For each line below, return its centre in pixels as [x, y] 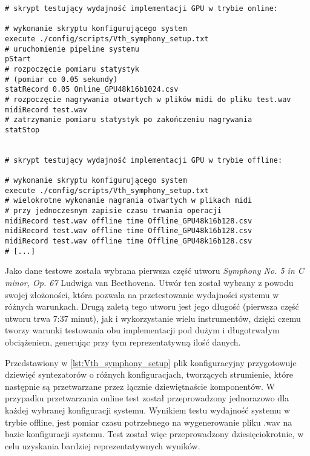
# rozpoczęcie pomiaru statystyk [72, 69]
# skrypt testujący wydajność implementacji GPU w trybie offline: [144, 160]
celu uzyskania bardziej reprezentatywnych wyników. [103, 445]
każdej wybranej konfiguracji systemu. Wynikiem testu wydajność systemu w [148, 410]
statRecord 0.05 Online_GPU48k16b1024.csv [92, 90]
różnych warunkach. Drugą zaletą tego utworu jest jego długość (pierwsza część [152, 306]
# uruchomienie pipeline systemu [72, 49]
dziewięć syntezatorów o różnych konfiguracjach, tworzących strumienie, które [149, 374]
